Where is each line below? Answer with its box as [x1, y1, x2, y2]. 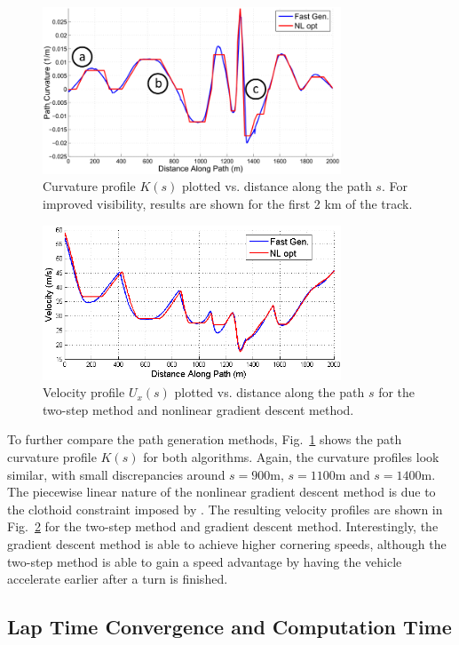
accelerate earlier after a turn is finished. [7, 569, 228, 588]
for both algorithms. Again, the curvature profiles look [143, 447, 439, 466]
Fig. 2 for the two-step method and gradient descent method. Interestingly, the [7, 517, 439, 536]
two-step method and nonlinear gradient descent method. [43, 400, 354, 418]
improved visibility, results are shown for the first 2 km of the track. [43, 194, 413, 212]
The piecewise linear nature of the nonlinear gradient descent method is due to [7, 482, 436, 501]
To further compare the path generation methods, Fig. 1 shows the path [7, 430, 402, 449]
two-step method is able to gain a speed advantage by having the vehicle [7, 552, 402, 570]
